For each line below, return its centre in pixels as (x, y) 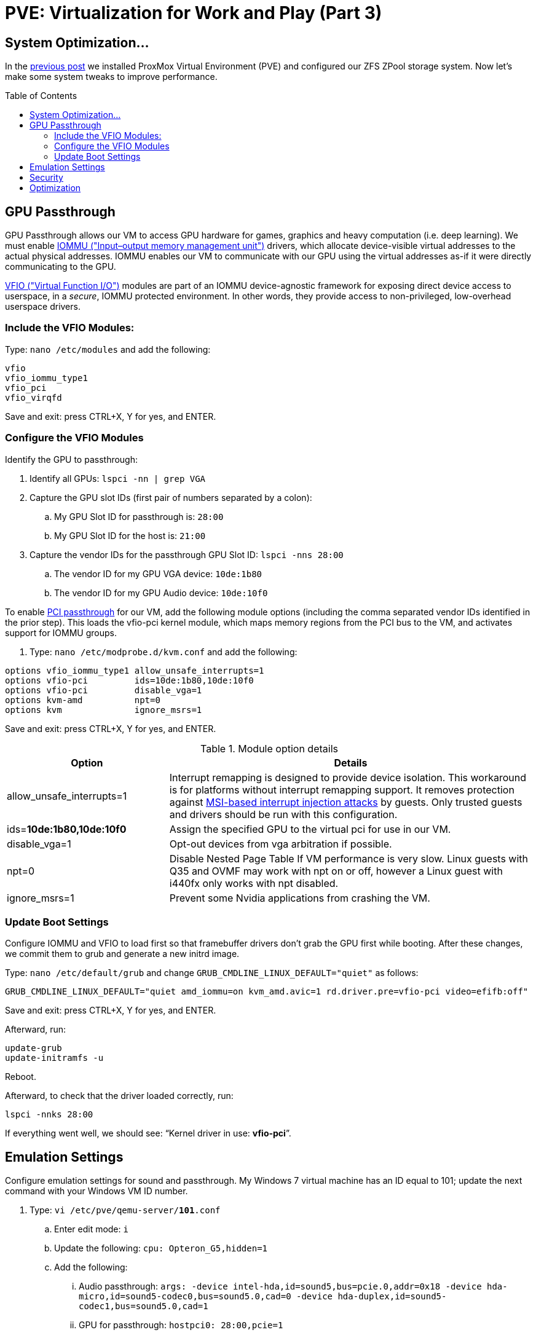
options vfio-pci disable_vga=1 (104, 690)
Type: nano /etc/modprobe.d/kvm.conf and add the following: (164, 652)
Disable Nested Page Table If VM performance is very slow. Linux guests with (349, 858)
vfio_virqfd (33, 397)
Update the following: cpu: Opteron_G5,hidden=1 (161, 1248)
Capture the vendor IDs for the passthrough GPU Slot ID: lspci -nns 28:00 (187, 554)
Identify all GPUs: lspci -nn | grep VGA (118, 478)
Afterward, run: (36, 1030)
